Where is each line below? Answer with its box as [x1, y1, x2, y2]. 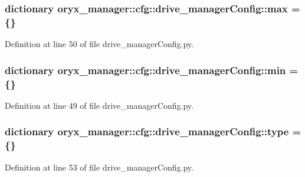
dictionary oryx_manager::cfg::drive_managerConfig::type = [5, 124, 301, 139]
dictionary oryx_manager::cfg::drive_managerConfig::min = [5, 62, 299, 77]
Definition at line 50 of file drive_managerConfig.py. [5, 38, 194, 50]
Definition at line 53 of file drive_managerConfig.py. [5, 161, 194, 173]
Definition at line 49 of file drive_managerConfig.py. [5, 99, 194, 111]
